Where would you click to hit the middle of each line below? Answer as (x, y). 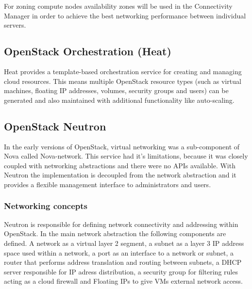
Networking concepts (46, 206)
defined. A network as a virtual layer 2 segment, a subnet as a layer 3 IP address (124, 243)
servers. (15, 25)
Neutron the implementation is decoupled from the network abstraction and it (120, 175)
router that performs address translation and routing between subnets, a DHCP (123, 262)
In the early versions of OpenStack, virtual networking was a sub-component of (122, 146)
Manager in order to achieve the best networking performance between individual (125, 15)
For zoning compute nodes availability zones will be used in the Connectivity (118, 6)
